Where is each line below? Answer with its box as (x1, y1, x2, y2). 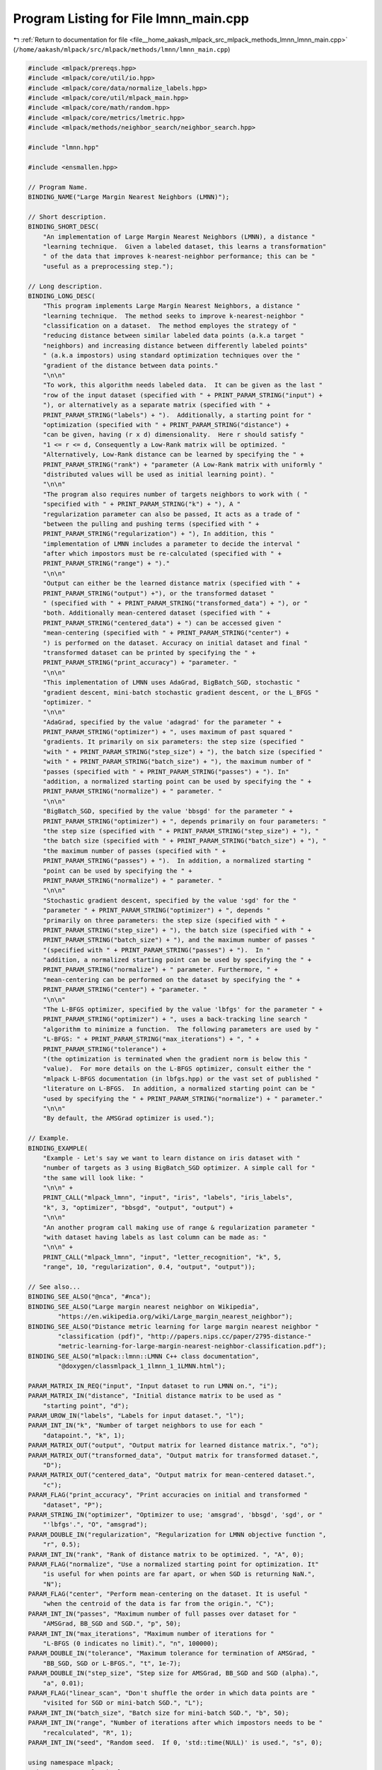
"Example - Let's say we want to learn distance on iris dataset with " (42, 1154, 301, 1162)
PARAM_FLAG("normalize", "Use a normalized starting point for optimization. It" (28, 1560, 320, 1568)
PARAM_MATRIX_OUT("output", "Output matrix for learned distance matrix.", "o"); (28, 1441, 320, 1449)
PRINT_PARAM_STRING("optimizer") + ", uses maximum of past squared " (42, 728, 294, 736)
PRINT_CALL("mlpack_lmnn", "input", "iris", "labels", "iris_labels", (42, 1194, 294, 1201)
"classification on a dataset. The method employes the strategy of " (42, 322, 297, 330)
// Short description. (28, 212, 107, 221)
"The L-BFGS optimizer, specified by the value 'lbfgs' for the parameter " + (42, 1005, 323, 1014)
